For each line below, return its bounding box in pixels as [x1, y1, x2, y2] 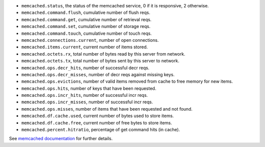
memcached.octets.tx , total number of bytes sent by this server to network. [21, 58, 180, 64]
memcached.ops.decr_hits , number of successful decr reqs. [21, 64, 150, 71]
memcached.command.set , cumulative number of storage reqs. [21, 24, 151, 29]
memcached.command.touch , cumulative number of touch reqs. [21, 30, 152, 36]
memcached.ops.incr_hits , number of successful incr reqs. [21, 92, 148, 98]
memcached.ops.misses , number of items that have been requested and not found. [21, 106, 193, 112]
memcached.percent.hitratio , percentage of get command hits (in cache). [21, 127, 180, 133]
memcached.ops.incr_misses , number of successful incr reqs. [21, 99, 153, 105]
